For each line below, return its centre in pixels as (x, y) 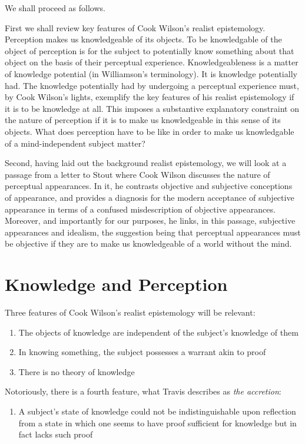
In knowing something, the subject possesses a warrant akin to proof (142, 352)
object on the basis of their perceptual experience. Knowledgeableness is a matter (152, 62)
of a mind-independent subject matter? (75, 143)
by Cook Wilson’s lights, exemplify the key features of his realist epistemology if (150, 97)
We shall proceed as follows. (55, 8)
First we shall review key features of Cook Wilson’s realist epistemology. (135, 27)
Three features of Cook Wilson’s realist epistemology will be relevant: (130, 312)
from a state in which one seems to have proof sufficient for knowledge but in (158, 423)
